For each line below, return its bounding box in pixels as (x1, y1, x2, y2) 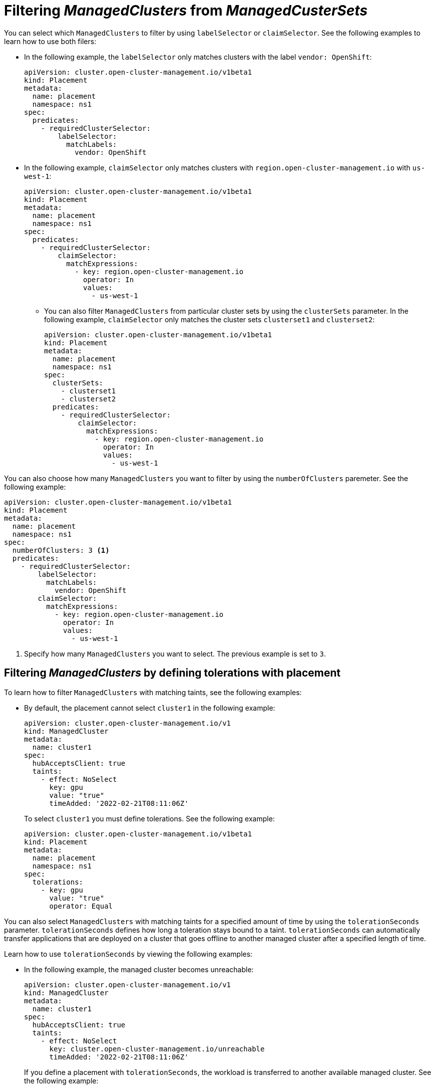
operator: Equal (49, 902, 113, 910)
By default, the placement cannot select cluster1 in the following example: (24, 703, 275, 712)
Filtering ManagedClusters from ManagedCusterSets (4, 2, 368, 19)
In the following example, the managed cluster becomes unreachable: (24, 965, 254, 974)
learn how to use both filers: (4, 37, 97, 46)
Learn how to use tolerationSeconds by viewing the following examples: (4, 949, 253, 958)
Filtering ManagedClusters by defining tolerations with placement (4, 667, 341, 680)
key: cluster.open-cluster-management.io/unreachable (49, 1044, 265, 1053)
